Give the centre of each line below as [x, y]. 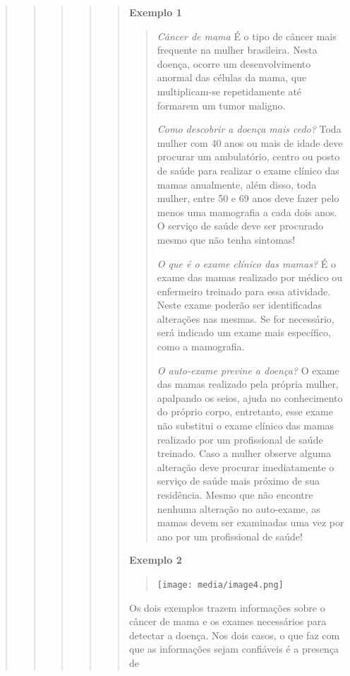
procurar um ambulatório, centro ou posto [248, 156]
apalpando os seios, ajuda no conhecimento [250, 397]
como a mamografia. [201, 346]
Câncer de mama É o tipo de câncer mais [247, 36]
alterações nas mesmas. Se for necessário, [246, 318]
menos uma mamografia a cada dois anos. [247, 212]
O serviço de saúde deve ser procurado [240, 226]
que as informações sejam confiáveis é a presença [234, 649]
